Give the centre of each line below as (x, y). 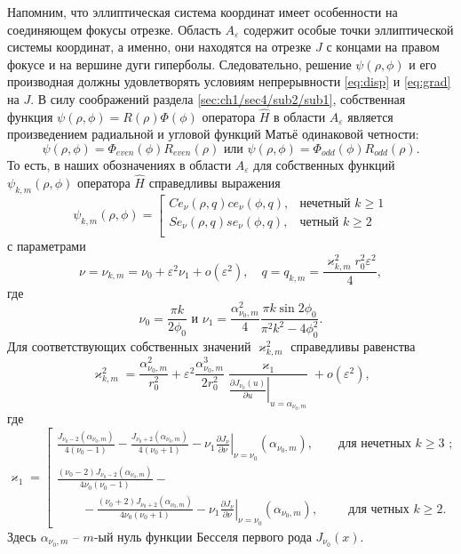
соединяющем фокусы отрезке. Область (114, 29)
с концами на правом (383, 47)
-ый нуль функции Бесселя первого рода (203, 536)
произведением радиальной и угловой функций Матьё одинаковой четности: (213, 134)
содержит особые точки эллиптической (349, 29)
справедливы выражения (215, 182)
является (370, 116)
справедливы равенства (353, 346)
